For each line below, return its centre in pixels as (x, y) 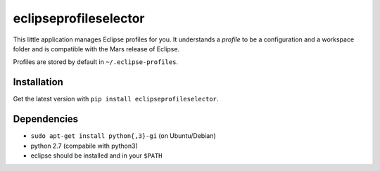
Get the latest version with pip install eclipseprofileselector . (116, 99)
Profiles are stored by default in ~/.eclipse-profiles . (96, 62)
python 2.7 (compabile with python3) (84, 146)
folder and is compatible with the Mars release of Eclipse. (96, 49)
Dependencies (46, 119)
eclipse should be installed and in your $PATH (96, 156)
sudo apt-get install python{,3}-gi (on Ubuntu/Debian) (123, 136)
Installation (38, 82)
